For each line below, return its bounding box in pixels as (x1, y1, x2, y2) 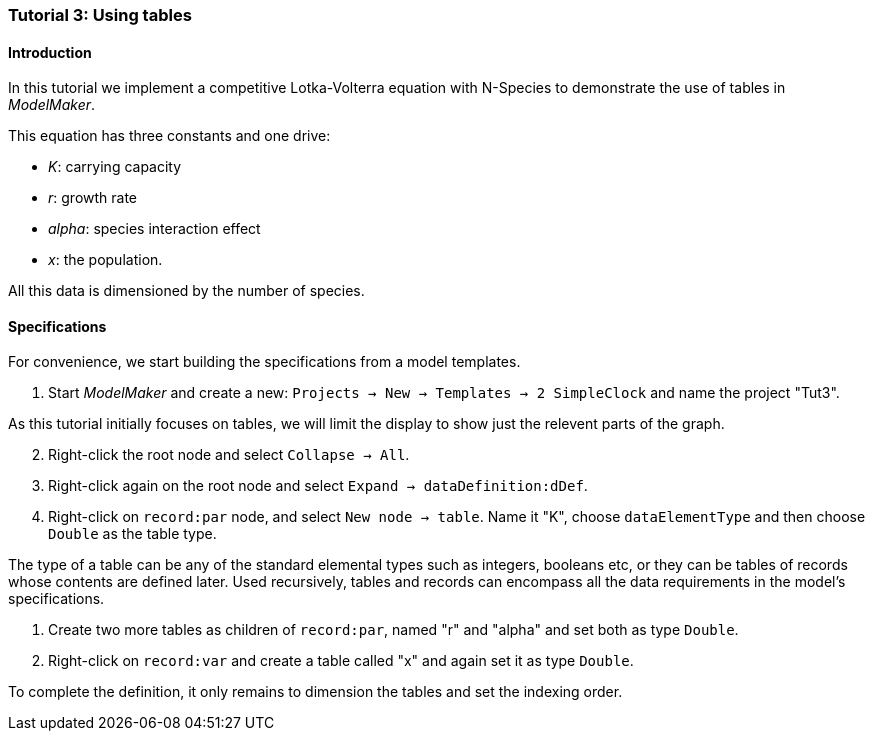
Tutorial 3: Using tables (8, 5, 192, 25)
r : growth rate (48, 189, 138, 207)
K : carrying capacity (48, 158, 182, 176)
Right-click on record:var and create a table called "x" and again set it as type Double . (48, 652, 634, 670)
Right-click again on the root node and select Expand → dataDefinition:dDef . (48, 477, 588, 495)
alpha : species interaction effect (48, 220, 261, 238)
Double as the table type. (48, 525, 217, 543)
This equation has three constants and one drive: (8, 127, 331, 145)
